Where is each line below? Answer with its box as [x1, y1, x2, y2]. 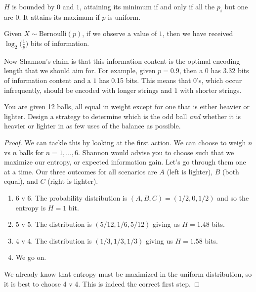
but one [224, 1, 248, 11]
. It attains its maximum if [19, 11, 100, 22]
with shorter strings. [180, 84, 242, 95]
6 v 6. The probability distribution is [15, 192, 128, 203]
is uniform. [108, 11, 141, 22]
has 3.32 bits [211, 65, 249, 76]
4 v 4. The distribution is [15, 235, 92, 246]
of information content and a [4, 75, 91, 85]
